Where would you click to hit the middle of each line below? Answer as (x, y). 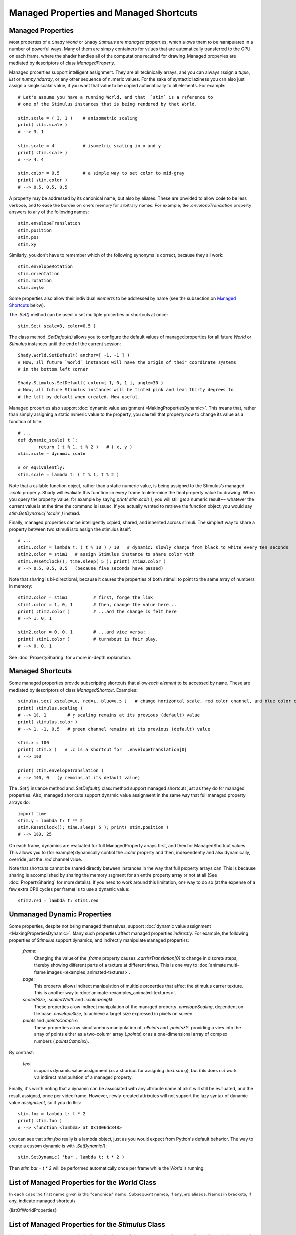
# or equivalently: (41, 468)
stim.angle (31, 287)
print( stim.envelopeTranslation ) (61, 770)
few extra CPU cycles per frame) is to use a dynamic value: (69, 889)
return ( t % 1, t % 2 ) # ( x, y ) (86, 447)
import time (32, 814)
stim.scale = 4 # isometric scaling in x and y (90, 145)
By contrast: (21, 1052)
